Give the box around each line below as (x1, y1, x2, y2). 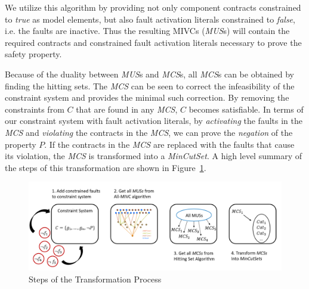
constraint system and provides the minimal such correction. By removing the (5, 91, 289, 104)
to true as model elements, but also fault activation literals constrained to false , (5, 13, 295, 25)
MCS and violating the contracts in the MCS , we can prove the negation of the (5, 126, 293, 138)
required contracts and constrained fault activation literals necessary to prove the (5, 36, 302, 48)
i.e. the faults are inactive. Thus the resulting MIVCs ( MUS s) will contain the (5, 24, 290, 37)
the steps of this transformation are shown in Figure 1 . (5, 161, 206, 173)
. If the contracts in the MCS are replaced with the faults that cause (44, 138, 295, 150)
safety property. (5, 48, 62, 60)
